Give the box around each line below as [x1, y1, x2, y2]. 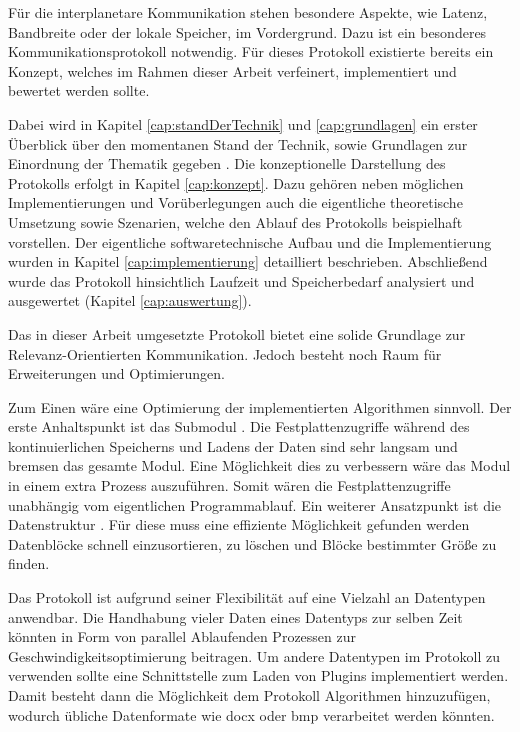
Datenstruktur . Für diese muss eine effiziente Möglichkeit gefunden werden [8, 514, 470, 535]
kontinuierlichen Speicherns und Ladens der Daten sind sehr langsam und [8, 435, 458, 456]
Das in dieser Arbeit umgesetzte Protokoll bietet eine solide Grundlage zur [8, 323, 466, 344]
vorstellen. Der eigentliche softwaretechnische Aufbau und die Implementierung [8, 231, 492, 252]
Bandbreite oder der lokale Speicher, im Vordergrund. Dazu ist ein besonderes [8, 21, 487, 42]
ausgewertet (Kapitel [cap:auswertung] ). [8, 290, 252, 311]
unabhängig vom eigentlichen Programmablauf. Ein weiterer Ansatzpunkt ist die [8, 494, 502, 515]
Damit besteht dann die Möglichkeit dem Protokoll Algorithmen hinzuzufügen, [8, 685, 491, 705]
